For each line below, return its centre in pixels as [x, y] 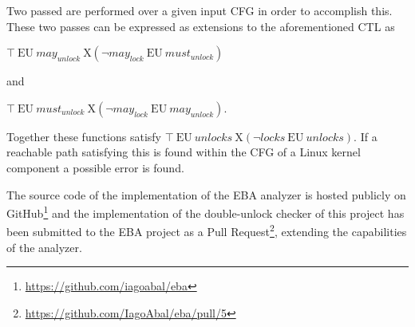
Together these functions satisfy [84, 136]
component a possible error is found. [95, 167]
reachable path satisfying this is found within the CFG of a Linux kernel [184, 152]
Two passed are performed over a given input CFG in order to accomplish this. [200, 10]
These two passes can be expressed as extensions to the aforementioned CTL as [201, 26]
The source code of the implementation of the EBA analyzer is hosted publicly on [206, 194]
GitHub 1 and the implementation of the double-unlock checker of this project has [206, 212]
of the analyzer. [44, 247]
